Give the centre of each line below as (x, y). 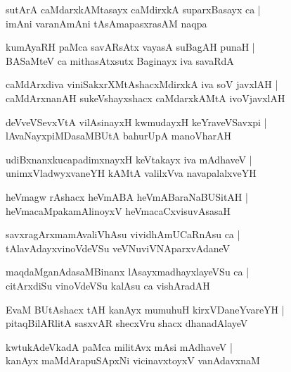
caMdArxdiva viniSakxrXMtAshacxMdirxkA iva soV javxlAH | (142, 84)
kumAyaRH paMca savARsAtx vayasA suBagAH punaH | (130, 47)
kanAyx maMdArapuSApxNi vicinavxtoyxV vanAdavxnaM (133, 360)
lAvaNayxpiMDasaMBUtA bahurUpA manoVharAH (119, 136)
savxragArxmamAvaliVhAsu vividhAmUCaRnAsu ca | (123, 234)
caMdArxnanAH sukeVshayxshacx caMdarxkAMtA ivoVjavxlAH (145, 98)
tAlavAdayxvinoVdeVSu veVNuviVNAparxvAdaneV (118, 248)
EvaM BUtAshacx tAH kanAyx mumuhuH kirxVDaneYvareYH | (145, 309)
